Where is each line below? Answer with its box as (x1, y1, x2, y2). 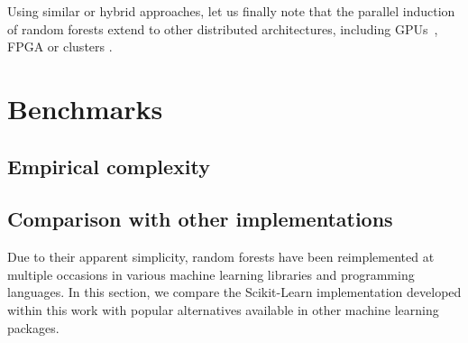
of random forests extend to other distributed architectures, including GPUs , (7, 19, 438, 38)
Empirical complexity (7, 152, 210, 180)
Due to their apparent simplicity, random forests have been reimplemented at (7, 247, 435, 266)
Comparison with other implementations (7, 205, 393, 233)
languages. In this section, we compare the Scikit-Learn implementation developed (7, 283, 462, 301)
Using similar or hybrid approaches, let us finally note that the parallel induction (7, 2, 455, 20)
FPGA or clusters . (7, 37, 113, 56)
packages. (7, 318, 60, 337)
